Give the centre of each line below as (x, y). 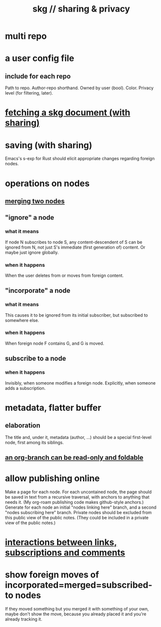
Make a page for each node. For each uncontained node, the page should (78, 492)
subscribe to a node (36, 359)
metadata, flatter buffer (53, 408)
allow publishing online (52, 478)
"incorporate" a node (38, 291)
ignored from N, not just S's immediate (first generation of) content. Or (75, 247)
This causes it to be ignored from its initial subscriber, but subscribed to (77, 315)
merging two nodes (35, 201)
